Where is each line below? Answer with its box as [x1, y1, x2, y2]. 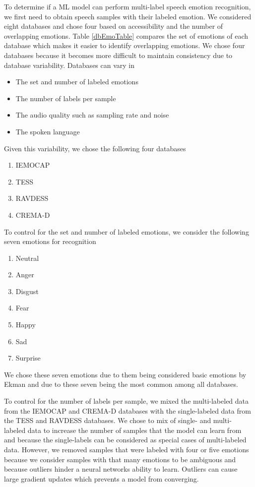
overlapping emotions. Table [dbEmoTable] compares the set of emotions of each [4, 30, 249, 41]
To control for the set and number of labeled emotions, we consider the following [4, 226, 249, 237]
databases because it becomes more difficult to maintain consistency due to [4, 50, 233, 60]
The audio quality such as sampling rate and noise [15, 110, 169, 120]
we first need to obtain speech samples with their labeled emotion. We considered [4, 11, 252, 21]
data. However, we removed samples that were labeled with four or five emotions [4, 444, 249, 454]
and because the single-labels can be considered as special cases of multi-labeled [4, 434, 247, 445]
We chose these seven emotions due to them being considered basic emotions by [4, 369, 247, 379]
